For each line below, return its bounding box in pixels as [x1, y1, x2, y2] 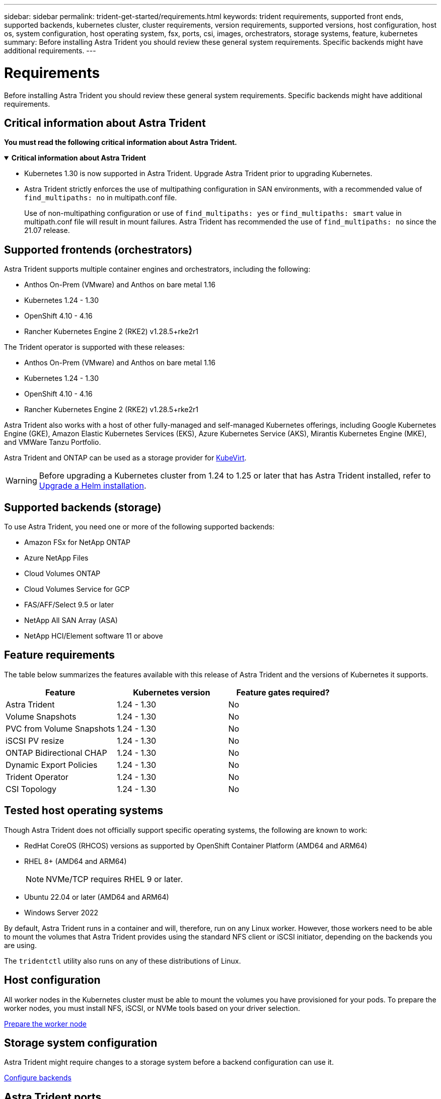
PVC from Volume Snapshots [6, 723, 115, 734]
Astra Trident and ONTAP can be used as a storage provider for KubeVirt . [4, 453, 247, 462]
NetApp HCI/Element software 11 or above [24, 632, 163, 641]
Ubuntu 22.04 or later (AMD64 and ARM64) [24, 892, 169, 901]
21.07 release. [24, 226, 70, 235]
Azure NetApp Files [24, 554, 89, 563]
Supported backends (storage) [4, 501, 162, 514]
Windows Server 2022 [24, 908, 98, 917]
